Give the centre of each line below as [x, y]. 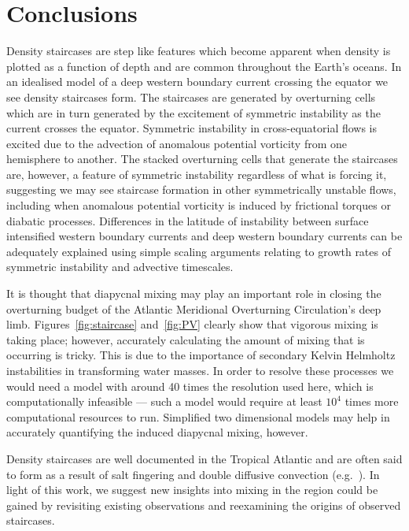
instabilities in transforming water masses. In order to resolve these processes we [200, 370]
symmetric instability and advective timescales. [120, 267]
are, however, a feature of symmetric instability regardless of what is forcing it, [197, 174]
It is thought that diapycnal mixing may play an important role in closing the [194, 293]
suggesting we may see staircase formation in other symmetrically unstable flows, [201, 189]
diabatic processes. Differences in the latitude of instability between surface [188, 220]
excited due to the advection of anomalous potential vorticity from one [177, 143]
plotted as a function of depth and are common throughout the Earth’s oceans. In [204, 66]
